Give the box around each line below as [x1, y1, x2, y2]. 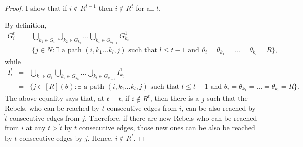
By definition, [5, 19, 47, 30]
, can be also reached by [181, 103, 256, 113]
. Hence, [87, 132, 113, 143]
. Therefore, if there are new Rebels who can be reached [84, 112, 257, 123]
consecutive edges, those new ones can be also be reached [79, 122, 255, 133]
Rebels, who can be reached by [5, 103, 99, 113]
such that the [207, 93, 248, 103]
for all [136, 3, 154, 13]
